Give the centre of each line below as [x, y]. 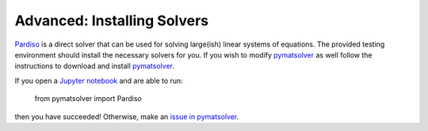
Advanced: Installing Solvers [112, 21]
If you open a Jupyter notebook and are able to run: [99, 80]
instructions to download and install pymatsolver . [94, 66]
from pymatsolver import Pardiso [88, 99]
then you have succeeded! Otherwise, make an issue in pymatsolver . [127, 116]
